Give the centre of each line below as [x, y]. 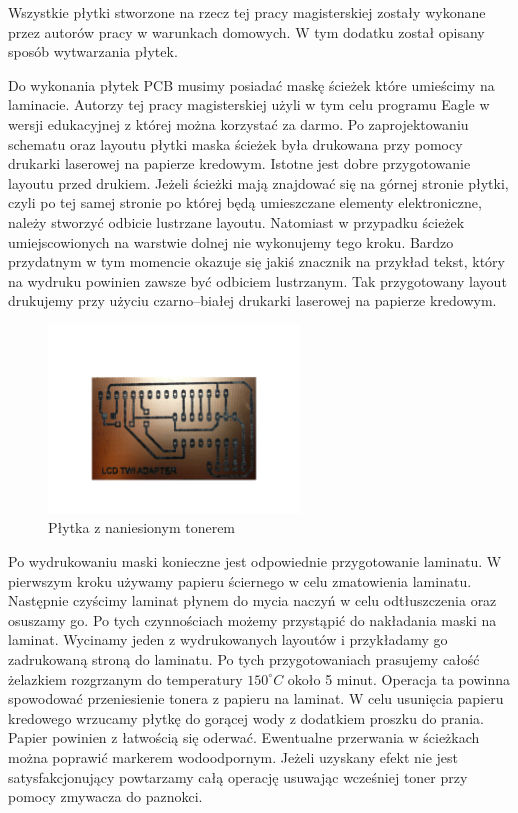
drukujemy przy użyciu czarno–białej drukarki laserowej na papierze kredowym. [252, 300]
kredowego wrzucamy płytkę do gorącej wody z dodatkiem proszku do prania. [246, 717]
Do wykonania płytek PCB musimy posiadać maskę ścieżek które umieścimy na [251, 84]
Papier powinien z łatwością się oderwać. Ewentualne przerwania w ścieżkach [244, 737]
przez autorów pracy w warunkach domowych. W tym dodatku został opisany [246, 31]
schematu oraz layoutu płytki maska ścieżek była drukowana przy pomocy [235, 143]
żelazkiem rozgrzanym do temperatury [125, 678]
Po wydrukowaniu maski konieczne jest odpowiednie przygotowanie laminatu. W [255, 561]
